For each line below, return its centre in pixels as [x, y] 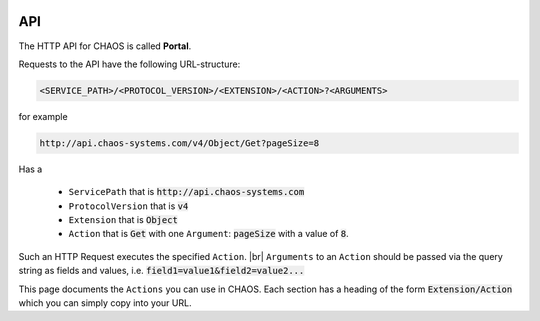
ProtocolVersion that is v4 [128, 206]
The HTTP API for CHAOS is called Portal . [105, 46]
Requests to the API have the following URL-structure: [129, 64]
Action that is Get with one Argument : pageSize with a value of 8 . [208, 234]
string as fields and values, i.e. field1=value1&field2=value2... [161, 271]
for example [43, 116]
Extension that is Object [123, 220]
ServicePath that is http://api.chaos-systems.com [186, 192]
